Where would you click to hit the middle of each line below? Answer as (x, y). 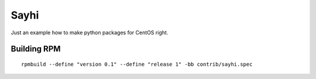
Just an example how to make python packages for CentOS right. (90, 33)
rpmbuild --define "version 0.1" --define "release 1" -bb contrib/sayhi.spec (137, 64)
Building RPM (36, 49)
